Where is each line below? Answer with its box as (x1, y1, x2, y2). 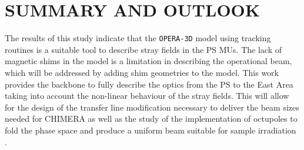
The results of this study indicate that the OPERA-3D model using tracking (5, 32, 271, 44)
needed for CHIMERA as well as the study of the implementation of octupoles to (5, 112, 298, 125)
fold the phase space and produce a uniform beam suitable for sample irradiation (5, 124, 296, 136)
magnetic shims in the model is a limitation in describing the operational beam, (5, 55, 292, 67)
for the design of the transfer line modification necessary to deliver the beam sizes (5, 101, 299, 113)
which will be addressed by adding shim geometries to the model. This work (5, 66, 279, 78)
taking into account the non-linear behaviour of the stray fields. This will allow (5, 89, 289, 102)
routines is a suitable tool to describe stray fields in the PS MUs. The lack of (5, 43, 282, 55)
